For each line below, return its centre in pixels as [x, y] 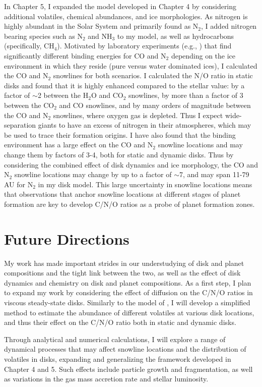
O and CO [107, 95]
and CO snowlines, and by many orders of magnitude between [155, 105]
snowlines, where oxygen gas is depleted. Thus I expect [138, 115]
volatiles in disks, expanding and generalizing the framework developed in [118, 358]
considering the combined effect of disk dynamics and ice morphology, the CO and [131, 164]
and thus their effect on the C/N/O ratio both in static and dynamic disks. [120, 322]
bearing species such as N [43, 36]
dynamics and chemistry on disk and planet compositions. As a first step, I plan [128, 282]
